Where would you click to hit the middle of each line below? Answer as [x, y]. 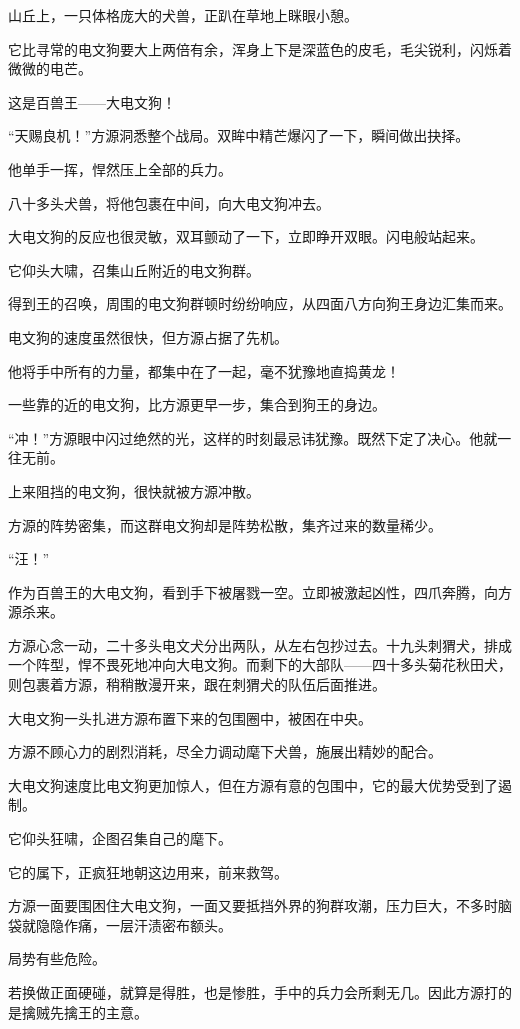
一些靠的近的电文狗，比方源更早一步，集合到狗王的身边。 [197, 404]
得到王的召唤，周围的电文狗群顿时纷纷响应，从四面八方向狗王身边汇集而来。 [260, 303]
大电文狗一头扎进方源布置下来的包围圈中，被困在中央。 [190, 717]
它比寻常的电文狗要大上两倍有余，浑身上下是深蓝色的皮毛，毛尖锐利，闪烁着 [260, 48]
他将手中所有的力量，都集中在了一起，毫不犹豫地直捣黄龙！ [204, 370]
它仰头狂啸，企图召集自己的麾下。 [120, 838]
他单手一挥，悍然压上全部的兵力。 [120, 168]
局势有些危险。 [57, 958]
